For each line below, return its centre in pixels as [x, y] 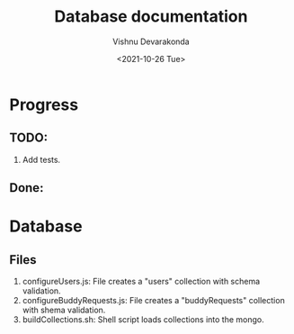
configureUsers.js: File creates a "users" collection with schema [141, 282]
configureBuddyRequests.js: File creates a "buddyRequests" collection [153, 301]
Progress [44, 104]
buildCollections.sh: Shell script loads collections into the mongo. [143, 320]
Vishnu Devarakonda [151, 41]
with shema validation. [64, 310]
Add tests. [41, 159]
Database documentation [151, 17]
